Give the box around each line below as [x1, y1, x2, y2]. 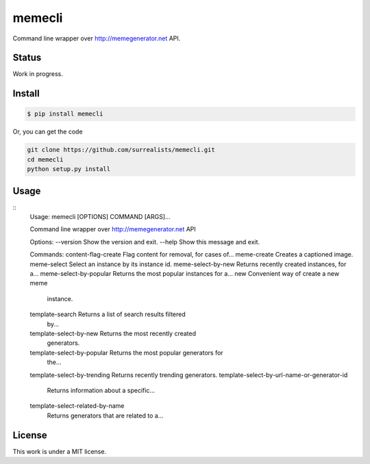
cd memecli [27, 155, 64, 164]
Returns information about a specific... [47, 386, 156, 394]
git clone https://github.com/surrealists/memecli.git [27, 146, 215, 154]
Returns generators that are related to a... [47, 411, 164, 420]
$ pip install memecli [27, 110, 103, 118]
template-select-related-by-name [29, 402, 125, 410]
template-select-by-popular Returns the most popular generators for [29, 348, 223, 357]
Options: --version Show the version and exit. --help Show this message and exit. [29, 237, 260, 246]
